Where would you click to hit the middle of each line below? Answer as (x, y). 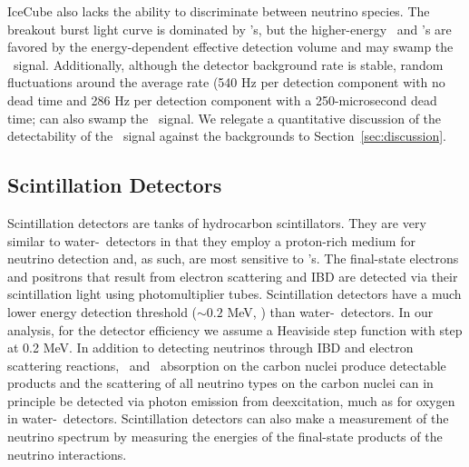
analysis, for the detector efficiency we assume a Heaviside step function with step (235, 329)
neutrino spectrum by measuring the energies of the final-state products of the (225, 437)
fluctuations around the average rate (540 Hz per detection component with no (226, 82)
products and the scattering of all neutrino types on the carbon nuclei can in (220, 383)
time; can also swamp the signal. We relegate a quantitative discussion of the (225, 118)
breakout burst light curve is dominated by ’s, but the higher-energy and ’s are (230, 29)
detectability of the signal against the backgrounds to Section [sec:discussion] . (227, 136)
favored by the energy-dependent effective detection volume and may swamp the (230, 47)
